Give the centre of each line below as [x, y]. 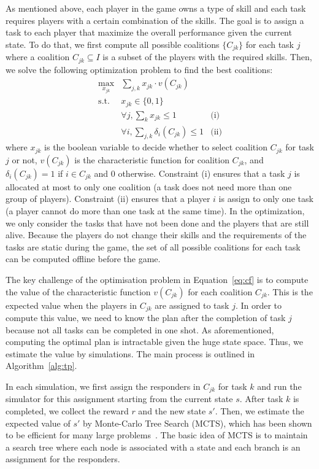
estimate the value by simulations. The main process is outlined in [130, 353]
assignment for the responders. [63, 459]
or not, [25, 159]
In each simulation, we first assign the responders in [103, 386]
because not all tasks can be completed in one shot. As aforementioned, [140, 329]
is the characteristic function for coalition [152, 159]
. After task [261, 399]
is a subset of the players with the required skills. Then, [207, 57]
